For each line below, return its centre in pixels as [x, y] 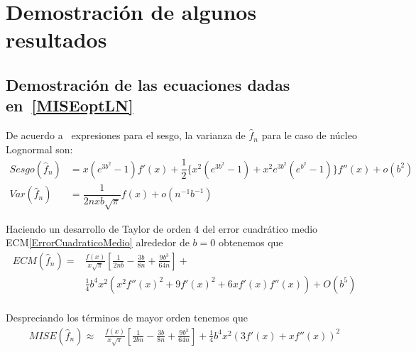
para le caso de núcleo [309, 135]
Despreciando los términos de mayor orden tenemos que [127, 317]
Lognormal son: [39, 149]
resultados [56, 39]
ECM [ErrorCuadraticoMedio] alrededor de [98, 242]
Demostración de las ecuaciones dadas [148, 84]
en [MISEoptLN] [70, 105]
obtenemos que [251, 242]
